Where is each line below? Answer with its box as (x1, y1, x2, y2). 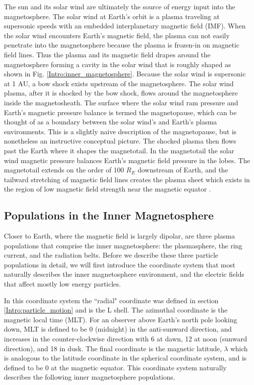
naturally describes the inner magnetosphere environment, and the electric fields (4, 269, 244, 279)
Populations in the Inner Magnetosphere (4, 208, 214, 223)
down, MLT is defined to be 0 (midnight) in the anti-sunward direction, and (4, 324, 232, 334)
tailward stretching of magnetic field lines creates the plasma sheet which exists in (4, 174, 250, 184)
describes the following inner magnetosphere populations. (4, 372, 175, 382)
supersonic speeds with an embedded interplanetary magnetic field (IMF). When (4, 21, 246, 31)
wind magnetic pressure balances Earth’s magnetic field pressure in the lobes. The (4, 155, 250, 165)
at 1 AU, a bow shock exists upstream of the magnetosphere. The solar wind (4, 78, 234, 88)
